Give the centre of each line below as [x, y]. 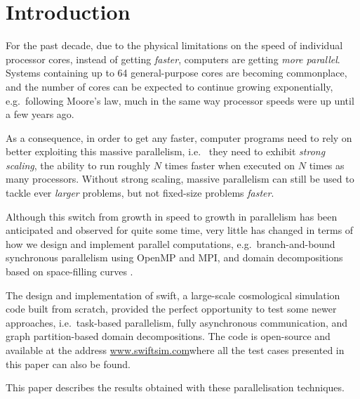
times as [327, 165]
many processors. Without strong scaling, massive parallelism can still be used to [180, 179]
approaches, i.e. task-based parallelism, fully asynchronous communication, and [177, 322]
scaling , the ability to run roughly [78, 165]
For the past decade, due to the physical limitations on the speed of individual [174, 45]
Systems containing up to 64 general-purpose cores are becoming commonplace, [176, 73]
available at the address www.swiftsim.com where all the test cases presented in [175, 350]
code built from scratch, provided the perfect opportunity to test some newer [171, 309]
